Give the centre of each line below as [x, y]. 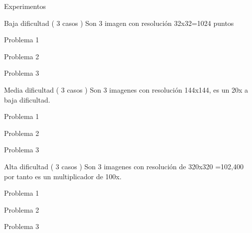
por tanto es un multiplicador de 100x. [63, 176]
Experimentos [25, 6]
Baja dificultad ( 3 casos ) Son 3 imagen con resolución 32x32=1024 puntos [119, 23]
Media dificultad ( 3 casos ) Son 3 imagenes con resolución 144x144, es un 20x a [126, 89]
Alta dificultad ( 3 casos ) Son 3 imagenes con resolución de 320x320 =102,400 [124, 166]
